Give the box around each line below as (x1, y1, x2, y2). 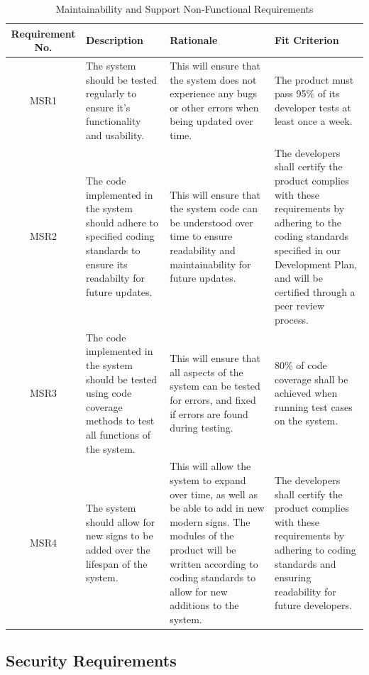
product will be (170, 542, 236, 556)
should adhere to (85, 214, 158, 229)
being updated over (170, 114, 254, 128)
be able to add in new (170, 500, 265, 515)
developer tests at (274, 99, 351, 114)
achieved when (274, 385, 338, 400)
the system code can (170, 201, 258, 216)
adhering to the (274, 214, 342, 229)
